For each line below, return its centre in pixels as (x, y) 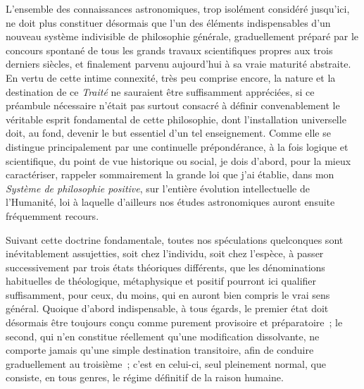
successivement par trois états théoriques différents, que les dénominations (165, 267)
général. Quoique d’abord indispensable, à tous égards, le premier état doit (167, 308)
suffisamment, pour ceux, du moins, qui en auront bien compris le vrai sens (168, 294)
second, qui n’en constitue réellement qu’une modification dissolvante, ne (163, 336)
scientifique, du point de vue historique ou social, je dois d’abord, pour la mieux (178, 160)
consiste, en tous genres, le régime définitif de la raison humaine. (145, 377)
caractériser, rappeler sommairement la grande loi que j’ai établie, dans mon (170, 174)
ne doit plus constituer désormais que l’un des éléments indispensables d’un (168, 22)
